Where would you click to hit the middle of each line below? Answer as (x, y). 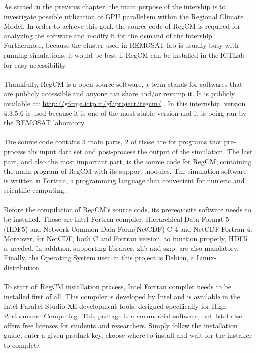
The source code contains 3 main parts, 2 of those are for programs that (113, 142)
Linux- (206, 258)
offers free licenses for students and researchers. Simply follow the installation (121, 325)
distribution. (23, 267)
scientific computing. (35, 190)
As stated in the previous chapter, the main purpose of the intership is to (115, 6)
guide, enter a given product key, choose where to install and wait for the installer (128, 335)
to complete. (23, 344)
